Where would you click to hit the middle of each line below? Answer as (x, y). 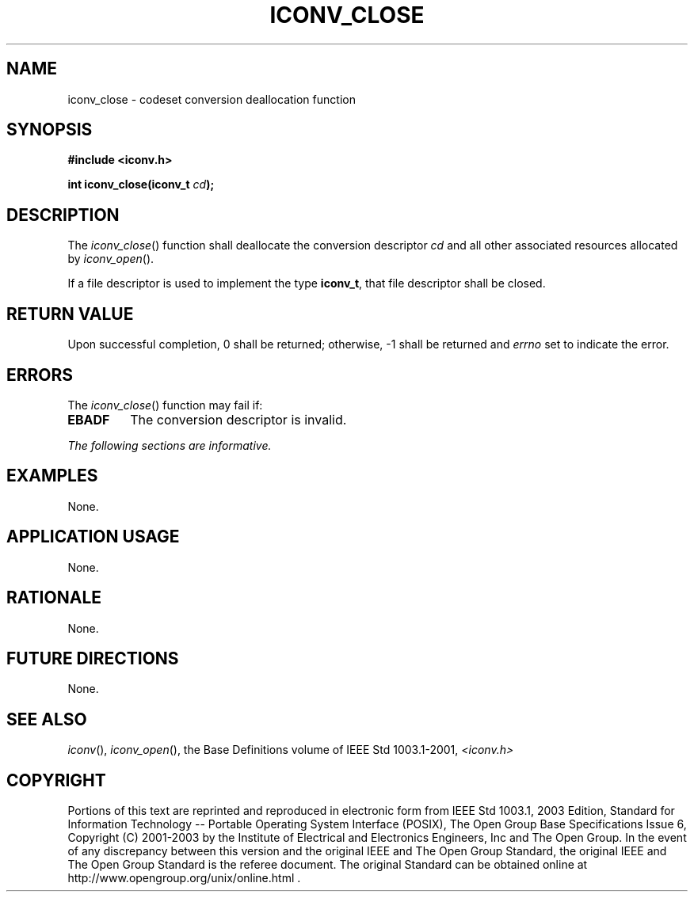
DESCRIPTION (63, 215)
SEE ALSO (47, 719)
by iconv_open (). (111, 259)
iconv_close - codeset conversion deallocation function (212, 99)
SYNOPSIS (50, 130)
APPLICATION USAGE (93, 537)
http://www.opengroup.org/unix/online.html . (184, 878)
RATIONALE (54, 598)
